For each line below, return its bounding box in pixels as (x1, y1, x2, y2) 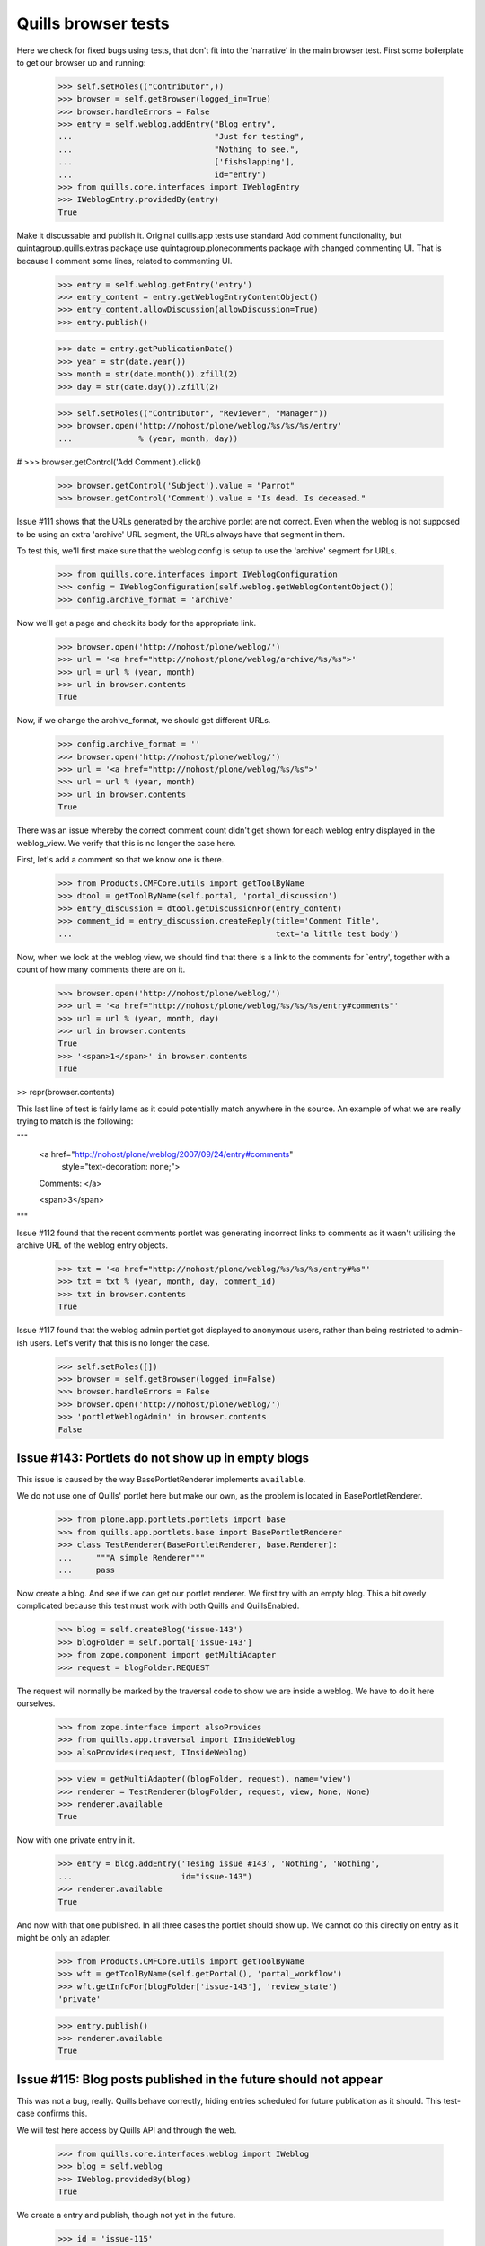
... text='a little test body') (57, 928, 400, 939)
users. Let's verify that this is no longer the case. (29, 1337, 210, 1348)
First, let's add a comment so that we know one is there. (16, 853, 225, 864)
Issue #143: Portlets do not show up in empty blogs (16, 1450, 310, 1465)
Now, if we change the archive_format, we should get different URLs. (16, 715, 271, 726)
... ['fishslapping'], (57, 157, 295, 167)
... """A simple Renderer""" (57, 1552, 206, 1562)
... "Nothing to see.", (57, 144, 300, 155)
